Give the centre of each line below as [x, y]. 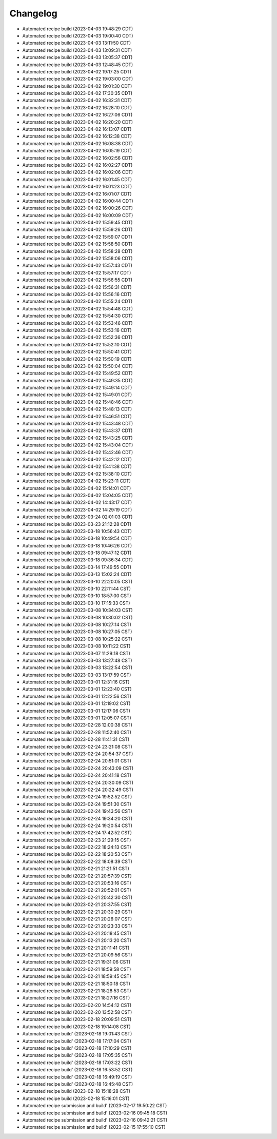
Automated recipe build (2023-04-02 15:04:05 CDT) [78, 495]
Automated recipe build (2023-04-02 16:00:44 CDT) [78, 201]
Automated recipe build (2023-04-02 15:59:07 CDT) [77, 237]
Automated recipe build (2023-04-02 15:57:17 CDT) [77, 272]
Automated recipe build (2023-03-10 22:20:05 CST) [77, 581]
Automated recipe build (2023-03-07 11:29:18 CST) [76, 653]
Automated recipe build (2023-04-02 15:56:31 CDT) [77, 287]
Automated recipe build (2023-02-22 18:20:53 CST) [77, 854]
